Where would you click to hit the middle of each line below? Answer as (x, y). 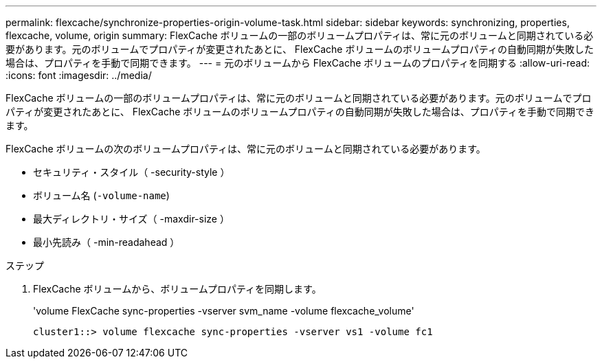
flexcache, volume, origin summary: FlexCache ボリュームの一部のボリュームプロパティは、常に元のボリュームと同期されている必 (300, 35)
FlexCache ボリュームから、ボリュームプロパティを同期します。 (177, 289)
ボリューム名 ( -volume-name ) (101, 195)
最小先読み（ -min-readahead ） (107, 242)
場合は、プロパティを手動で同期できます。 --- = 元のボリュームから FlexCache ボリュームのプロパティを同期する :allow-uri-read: (298, 63)
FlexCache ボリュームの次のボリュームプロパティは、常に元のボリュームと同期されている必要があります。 (246, 149)
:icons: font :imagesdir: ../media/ (79, 75)
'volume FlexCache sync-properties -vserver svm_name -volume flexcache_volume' (224, 311)
